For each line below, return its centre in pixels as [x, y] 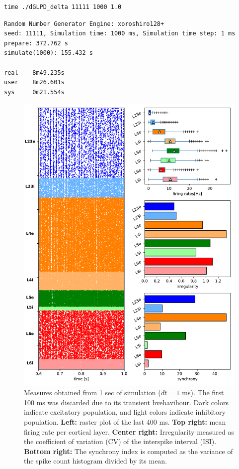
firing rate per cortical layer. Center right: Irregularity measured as [129, 431]
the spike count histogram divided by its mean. [96, 461]
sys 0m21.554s [34, 92]
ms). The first [203, 392]
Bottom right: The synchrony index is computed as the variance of [128, 451]
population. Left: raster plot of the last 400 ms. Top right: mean [125, 422]
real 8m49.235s [34, 73]
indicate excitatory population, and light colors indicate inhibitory [125, 412]
